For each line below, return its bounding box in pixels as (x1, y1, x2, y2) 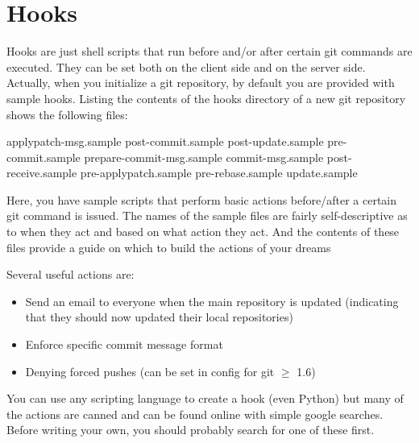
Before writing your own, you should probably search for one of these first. (6, 421, 375, 438)
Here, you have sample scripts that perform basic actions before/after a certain (6, 191, 397, 208)
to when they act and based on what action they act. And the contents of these (6, 223, 400, 240)
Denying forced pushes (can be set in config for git (25, 362, 275, 379)
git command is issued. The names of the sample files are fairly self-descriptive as (6, 207, 408, 224)
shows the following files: (6, 106, 128, 122)
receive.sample (6, 164, 77, 181)
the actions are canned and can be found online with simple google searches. (6, 405, 384, 422)
